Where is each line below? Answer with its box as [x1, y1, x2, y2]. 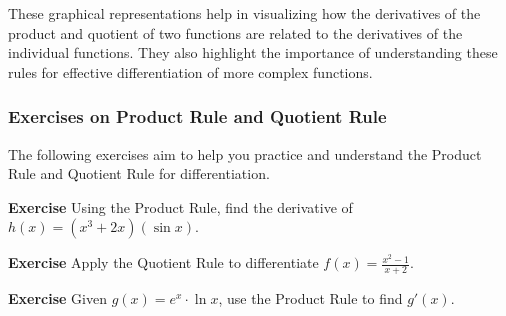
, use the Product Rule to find [218, 288, 403, 309]
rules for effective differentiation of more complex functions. [8, 61, 373, 82]
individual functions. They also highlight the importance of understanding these [8, 42, 498, 63]
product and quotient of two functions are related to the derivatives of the [8, 22, 463, 43]
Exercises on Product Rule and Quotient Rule [8, 104, 387, 129]
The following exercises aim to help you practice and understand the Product [8, 143, 482, 164]
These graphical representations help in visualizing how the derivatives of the [8, 3, 481, 23]
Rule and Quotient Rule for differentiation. [8, 163, 270, 184]
